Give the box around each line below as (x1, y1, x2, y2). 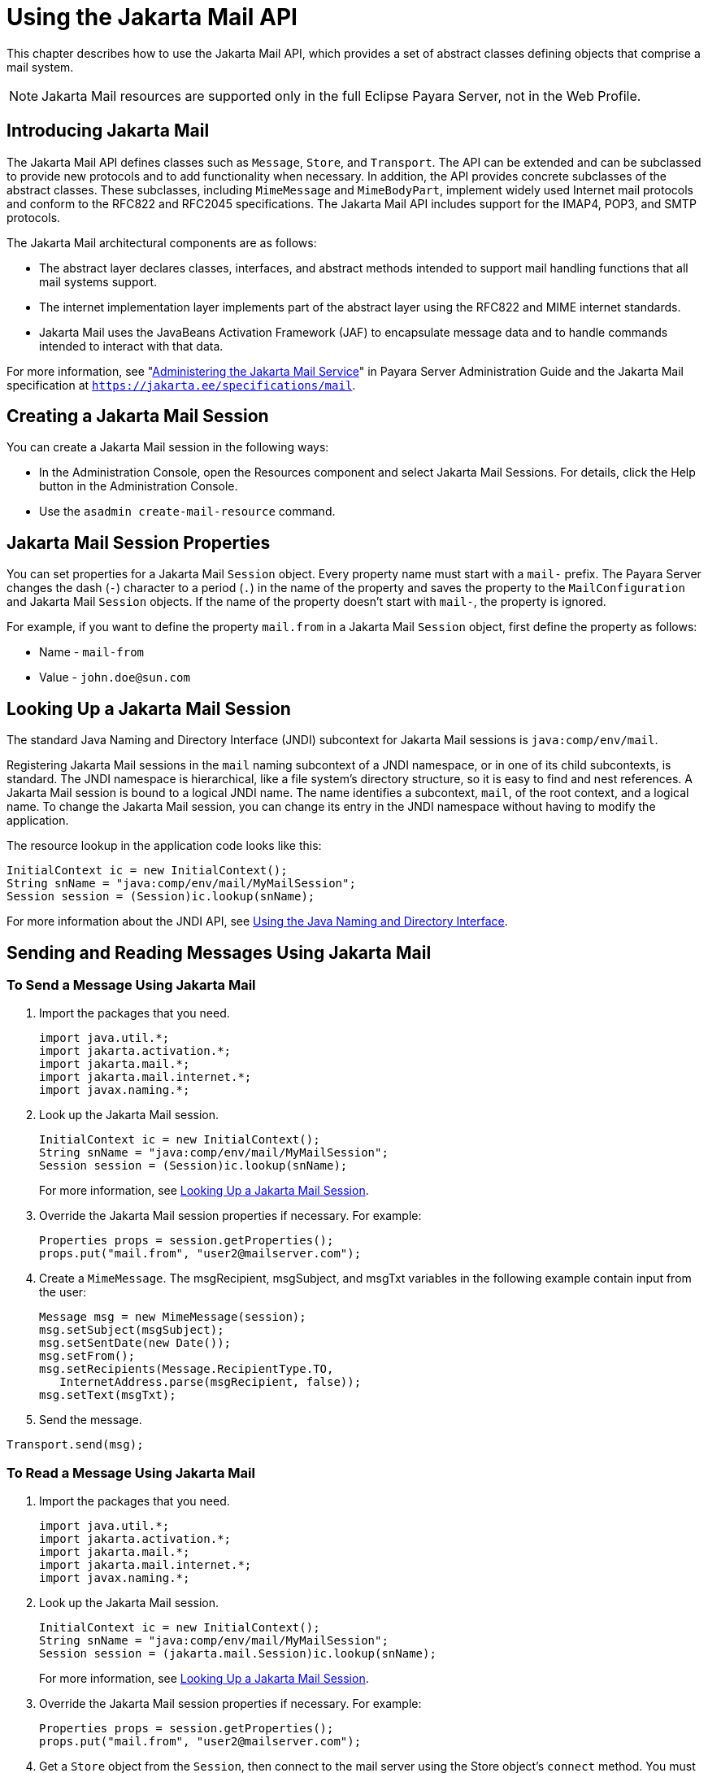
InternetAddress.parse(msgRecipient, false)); (59, 1375, 362, 1389)
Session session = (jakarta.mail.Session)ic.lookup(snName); (39, 1647, 437, 1661)
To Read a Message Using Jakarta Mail (7, 1464, 255, 1481)
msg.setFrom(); (39, 1349, 136, 1363)
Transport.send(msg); (7, 1438, 144, 1452)
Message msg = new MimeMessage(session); (39, 1310, 306, 1324)
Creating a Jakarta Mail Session (7, 406, 269, 427)
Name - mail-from (39, 645, 145, 660)
